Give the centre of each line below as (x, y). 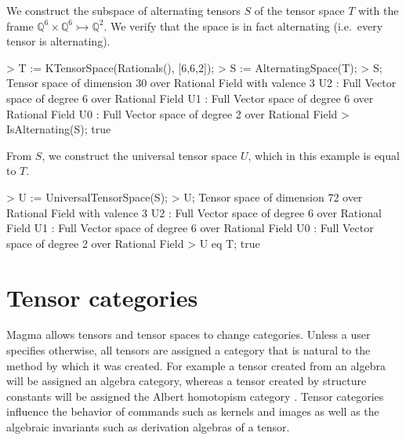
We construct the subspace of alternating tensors (123, 10)
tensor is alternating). (58, 41)
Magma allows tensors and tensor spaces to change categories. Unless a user (188, 335)
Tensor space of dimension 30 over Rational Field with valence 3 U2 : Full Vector (201, 83)
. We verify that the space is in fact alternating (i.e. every (243, 25)
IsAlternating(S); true (59, 129)
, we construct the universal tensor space (140, 155)
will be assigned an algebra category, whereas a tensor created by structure (187, 381)
